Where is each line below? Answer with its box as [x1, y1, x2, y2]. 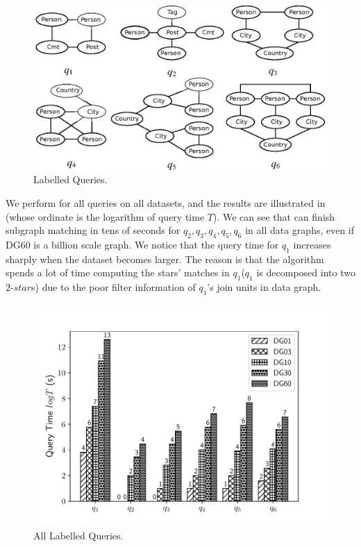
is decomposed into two [256, 265, 355, 280]
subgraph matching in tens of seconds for [6, 223, 180, 237]
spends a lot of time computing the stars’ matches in [6, 265, 230, 280]
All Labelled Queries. [33, 528, 124, 542]
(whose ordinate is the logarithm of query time [6, 209, 205, 224]
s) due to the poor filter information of [31, 280, 196, 294]
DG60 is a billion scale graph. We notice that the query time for [6, 237, 279, 252]
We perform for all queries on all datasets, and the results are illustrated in [6, 196, 326, 210]
